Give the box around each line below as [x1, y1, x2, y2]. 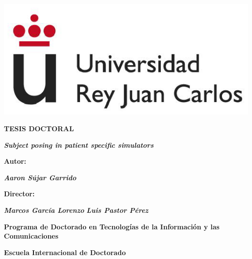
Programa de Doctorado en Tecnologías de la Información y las [4, 221, 220, 231]
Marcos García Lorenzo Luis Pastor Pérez [4, 205, 148, 215]
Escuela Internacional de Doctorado [4, 247, 126, 257]
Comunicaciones [4, 231, 59, 241]
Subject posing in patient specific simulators [4, 139, 154, 150]
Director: [4, 189, 35, 199]
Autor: [4, 156, 27, 166]
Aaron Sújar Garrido [4, 172, 77, 182]
